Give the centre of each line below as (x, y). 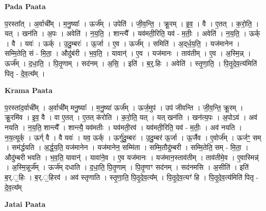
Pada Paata (25, 6)
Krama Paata (29, 90)
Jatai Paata (25, 204)
